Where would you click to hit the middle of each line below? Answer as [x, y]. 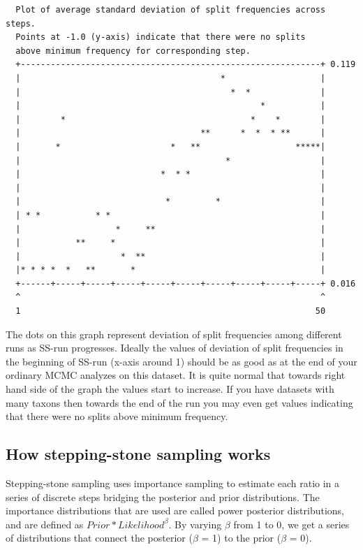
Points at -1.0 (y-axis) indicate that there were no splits [161, 37]
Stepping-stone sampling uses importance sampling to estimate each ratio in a [173, 483]
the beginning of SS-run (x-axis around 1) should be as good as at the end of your [181, 361]
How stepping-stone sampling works [138, 454]
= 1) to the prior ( [241, 538]
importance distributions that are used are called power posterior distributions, [175, 511]
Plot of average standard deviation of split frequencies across [171, 10]
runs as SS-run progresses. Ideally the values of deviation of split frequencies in [175, 348]
